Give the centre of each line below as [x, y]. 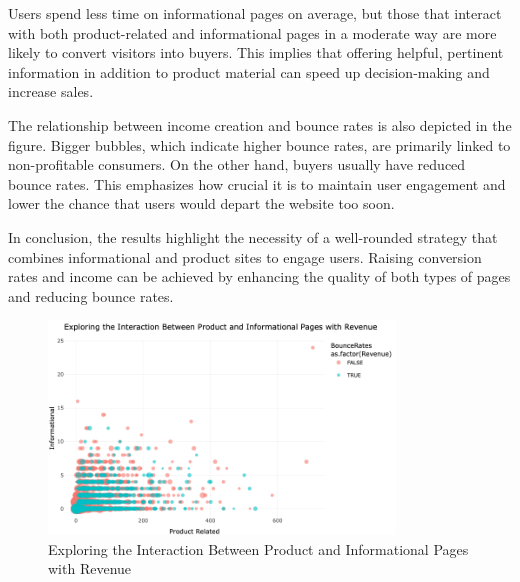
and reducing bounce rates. [91, 295]
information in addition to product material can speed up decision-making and [249, 71]
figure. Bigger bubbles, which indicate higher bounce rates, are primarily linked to [259, 144]
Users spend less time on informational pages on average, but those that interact [255, 13]
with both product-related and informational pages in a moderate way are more [252, 32]
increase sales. [51, 91]
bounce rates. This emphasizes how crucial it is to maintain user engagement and [257, 183]
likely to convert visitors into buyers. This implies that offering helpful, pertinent [256, 52]
